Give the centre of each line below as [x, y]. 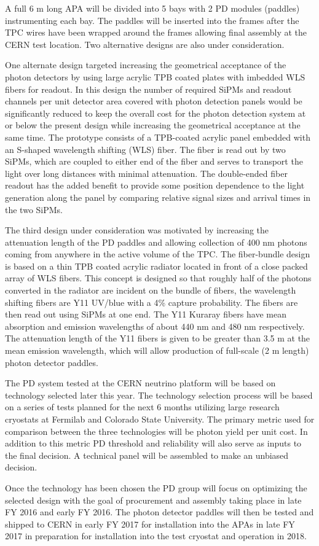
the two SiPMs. [34, 209]
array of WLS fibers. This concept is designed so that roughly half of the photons [158, 278]
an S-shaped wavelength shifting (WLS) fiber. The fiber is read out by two [145, 149]
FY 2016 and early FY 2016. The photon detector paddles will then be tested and [159, 512]
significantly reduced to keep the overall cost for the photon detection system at [156, 113]
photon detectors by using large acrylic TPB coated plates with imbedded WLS [155, 76]
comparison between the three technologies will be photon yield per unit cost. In [156, 431]
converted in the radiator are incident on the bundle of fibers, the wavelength [151, 290]
